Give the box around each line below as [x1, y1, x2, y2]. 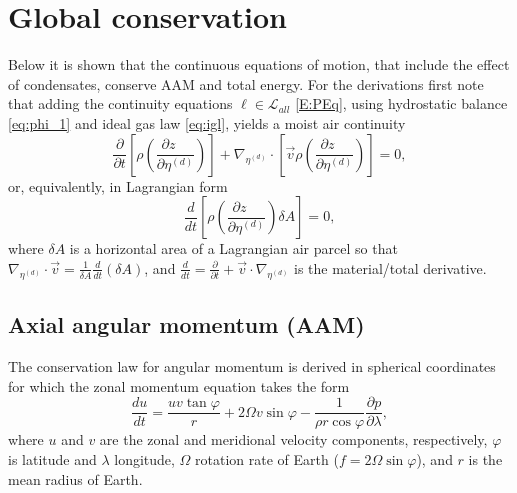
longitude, [114, 448, 175, 469]
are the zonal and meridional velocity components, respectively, [99, 429, 488, 450]
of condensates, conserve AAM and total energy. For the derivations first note [8, 73, 484, 94]
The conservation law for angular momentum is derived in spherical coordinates [8, 356, 496, 377]
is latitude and [8, 448, 97, 469]
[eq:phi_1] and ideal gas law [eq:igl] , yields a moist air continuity [8, 112, 406, 133]
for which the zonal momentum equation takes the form [8, 375, 350, 396]
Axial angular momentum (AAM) [8, 309, 365, 340]
